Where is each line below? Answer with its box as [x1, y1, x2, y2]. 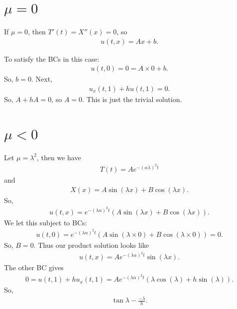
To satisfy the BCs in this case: [4, 53, 100, 64]
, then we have [37, 152, 81, 162]
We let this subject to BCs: [4, 217, 87, 227]
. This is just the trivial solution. [82, 94, 182, 104]
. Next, [31, 74, 53, 84]
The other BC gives [4, 262, 64, 273]
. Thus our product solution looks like [33, 239, 149, 250]
